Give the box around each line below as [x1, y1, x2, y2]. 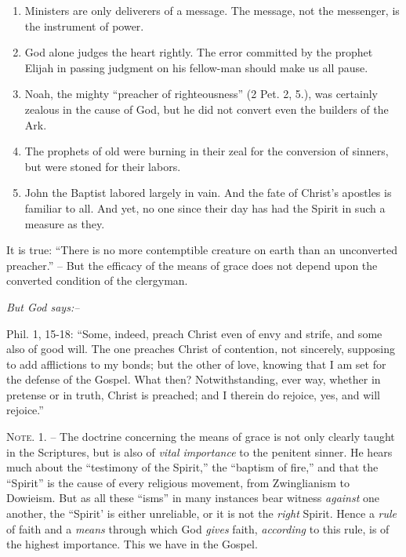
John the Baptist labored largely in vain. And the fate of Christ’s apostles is [24, 184, 392, 201]
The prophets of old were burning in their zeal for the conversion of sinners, [24, 143, 389, 159]
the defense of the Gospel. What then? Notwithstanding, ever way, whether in [6, 371, 381, 388]
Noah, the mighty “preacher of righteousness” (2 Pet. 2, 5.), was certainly [24, 86, 378, 102]
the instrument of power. [24, 17, 144, 34]
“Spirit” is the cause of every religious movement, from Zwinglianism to [6, 474, 350, 490]
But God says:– [6, 298, 80, 315]
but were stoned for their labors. [24, 158, 181, 174]
